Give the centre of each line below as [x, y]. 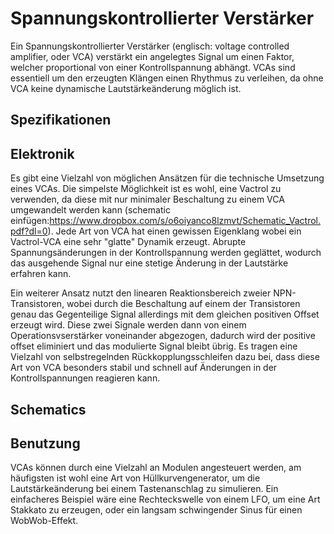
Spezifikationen [61, 120]
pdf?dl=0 [29, 231]
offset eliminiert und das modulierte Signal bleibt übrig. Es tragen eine [154, 346]
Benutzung [45, 443]
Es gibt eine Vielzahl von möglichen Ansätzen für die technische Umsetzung [167, 178]
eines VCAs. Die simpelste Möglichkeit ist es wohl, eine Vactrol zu [146, 189]
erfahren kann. [41, 274]
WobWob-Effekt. [44, 521]
